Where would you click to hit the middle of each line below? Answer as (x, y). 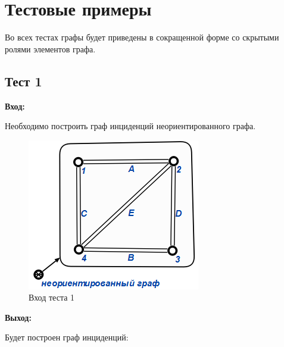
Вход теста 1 (52, 297)
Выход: (18, 317)
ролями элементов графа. (50, 49)
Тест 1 (24, 81)
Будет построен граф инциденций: (67, 337)
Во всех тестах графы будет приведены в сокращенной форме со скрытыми (142, 37)
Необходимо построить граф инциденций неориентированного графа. (130, 126)
